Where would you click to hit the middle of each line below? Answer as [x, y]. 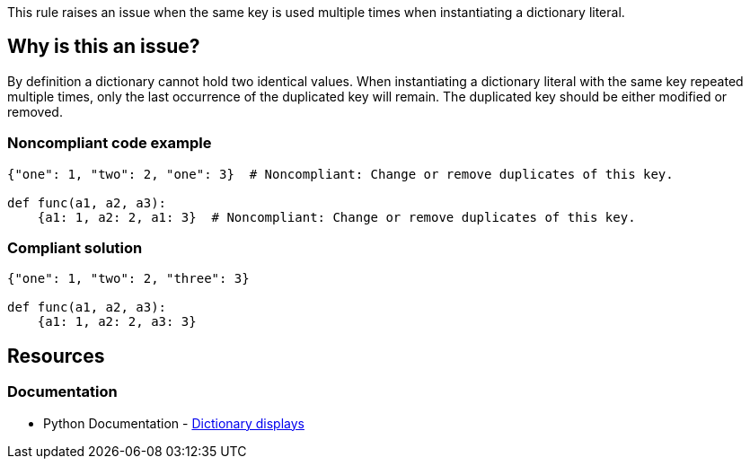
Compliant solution [75, 247]
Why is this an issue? [104, 47]
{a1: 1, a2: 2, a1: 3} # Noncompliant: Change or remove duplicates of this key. [336, 217]
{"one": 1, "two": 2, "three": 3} [128, 279]
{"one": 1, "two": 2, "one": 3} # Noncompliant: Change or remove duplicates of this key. [340, 174]
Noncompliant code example [110, 143]
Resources [56, 356]
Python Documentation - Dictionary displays [174, 423]
